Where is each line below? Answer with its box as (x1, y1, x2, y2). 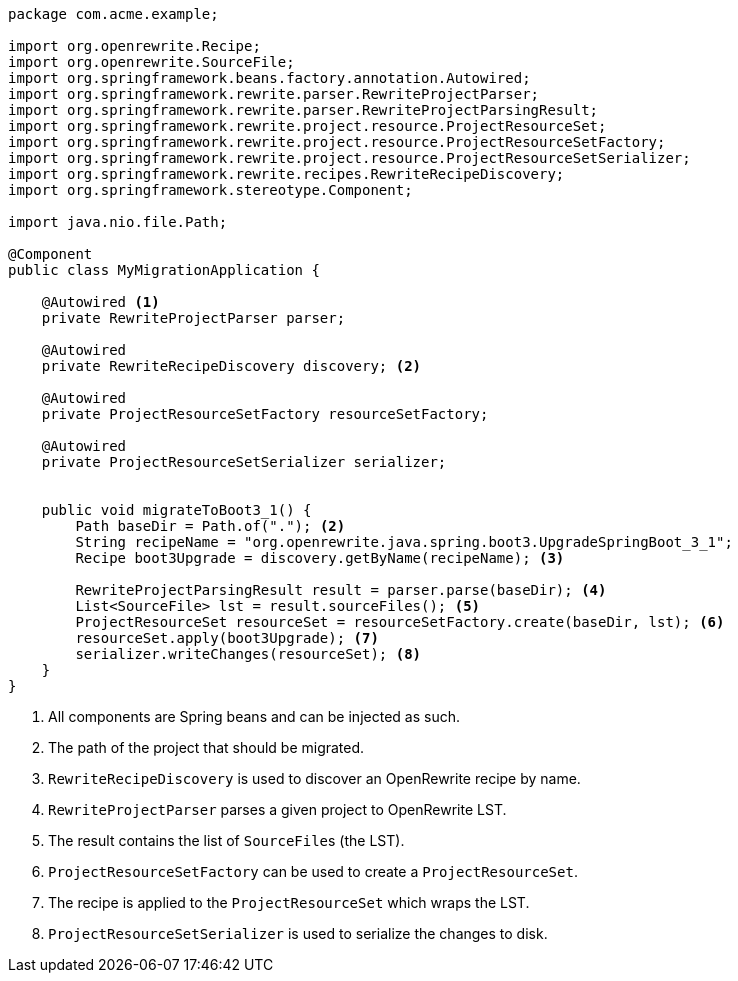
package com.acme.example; (8, 6, 219, 22)
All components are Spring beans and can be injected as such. (48, 708, 460, 725)
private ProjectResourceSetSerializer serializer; (41, 454, 447, 470)
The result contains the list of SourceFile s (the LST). (48, 832, 405, 849)
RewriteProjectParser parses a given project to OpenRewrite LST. (48, 801, 507, 818)
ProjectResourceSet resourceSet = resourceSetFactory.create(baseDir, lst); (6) (75, 614, 725, 630)
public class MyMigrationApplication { (8, 262, 320, 278)
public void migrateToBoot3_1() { (41, 502, 312, 518)
